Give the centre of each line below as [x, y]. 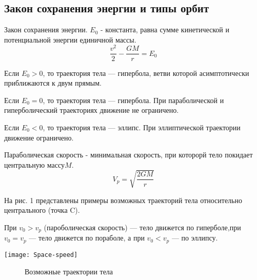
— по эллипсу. [195, 238]
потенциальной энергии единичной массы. [70, 39]
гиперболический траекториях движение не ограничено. [92, 110]
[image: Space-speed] [41, 255]
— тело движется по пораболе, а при [87, 238]
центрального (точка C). [42, 210]
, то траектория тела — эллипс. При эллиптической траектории [142, 127]
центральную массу [35, 164]
